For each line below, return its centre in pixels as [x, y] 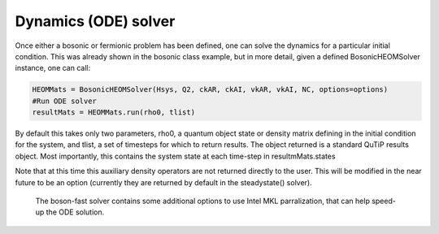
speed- [383, 201]
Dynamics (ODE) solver [95, 21]
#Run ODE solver [65, 101]
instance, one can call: [53, 68]
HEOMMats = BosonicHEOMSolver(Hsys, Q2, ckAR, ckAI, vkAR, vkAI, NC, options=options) [210, 90]
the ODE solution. [75, 212]
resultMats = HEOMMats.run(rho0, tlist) [113, 113]
